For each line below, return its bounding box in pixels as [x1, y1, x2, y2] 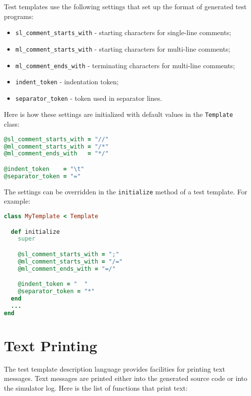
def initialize [11, 228, 60, 235]
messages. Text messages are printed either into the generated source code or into [4, 373, 248, 383]
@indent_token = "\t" [4, 166, 84, 172]
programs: [4, 11, 34, 21]
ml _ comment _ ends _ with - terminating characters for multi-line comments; [15, 60, 235, 70]
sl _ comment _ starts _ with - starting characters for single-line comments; [15, 27, 232, 38]
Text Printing [4, 335, 97, 355]
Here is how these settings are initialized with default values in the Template [4, 109, 233, 119]
